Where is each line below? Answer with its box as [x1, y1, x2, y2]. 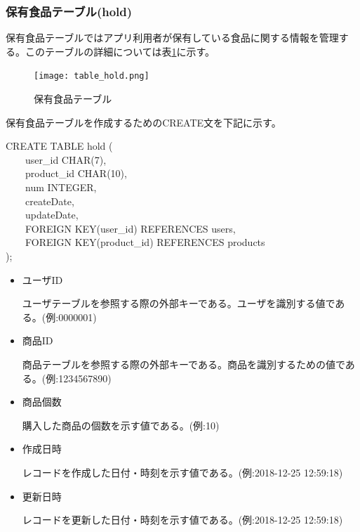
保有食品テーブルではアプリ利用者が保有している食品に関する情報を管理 [6, 30, 339, 45]
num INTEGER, [25, 180, 97, 195]
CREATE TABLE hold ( [6, 138, 113, 153]
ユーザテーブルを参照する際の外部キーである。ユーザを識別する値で [22, 296, 335, 311]
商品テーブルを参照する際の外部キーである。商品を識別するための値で [22, 356, 345, 371]
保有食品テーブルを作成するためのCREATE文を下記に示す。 [6, 115, 281, 129]
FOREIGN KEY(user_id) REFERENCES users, [25, 221, 236, 235]
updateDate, [25, 207, 79, 222]
